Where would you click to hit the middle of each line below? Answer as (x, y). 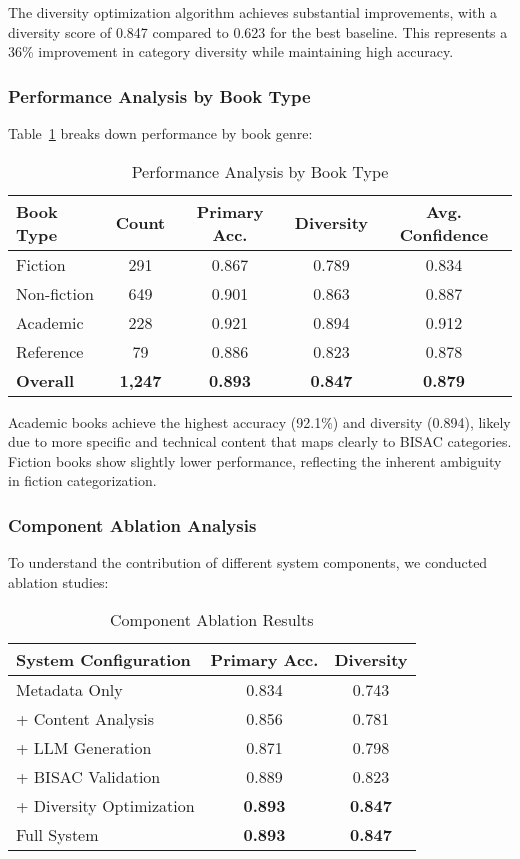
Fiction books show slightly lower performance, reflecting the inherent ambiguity (255, 460)
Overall (45, 380)
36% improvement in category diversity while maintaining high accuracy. (231, 51)
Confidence (444, 234)
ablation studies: (58, 581)
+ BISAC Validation (88, 777)
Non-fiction (55, 293)
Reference (50, 351)
